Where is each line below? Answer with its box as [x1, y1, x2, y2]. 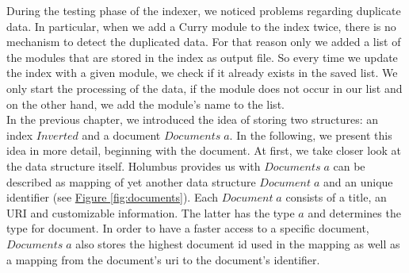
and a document [82, 126, 161, 143]
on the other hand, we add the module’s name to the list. [6, 95, 285, 112]
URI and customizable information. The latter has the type [6, 204, 295, 221]
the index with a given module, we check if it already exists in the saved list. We [6, 64, 398, 81]
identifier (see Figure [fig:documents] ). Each [6, 189, 219, 206]
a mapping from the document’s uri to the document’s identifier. [6, 251, 320, 267]
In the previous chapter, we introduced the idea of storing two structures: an [6, 111, 379, 128]
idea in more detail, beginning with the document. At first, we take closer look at [6, 142, 402, 159]
